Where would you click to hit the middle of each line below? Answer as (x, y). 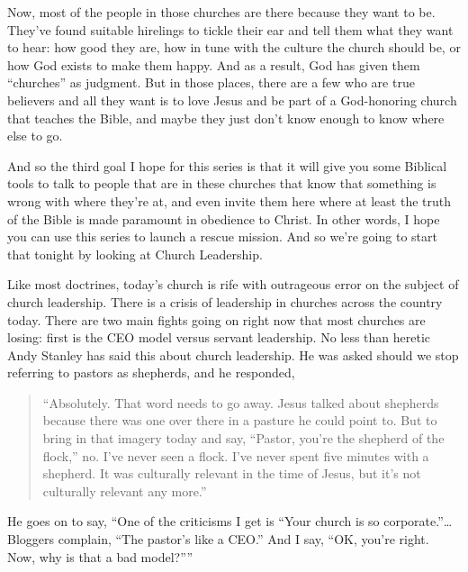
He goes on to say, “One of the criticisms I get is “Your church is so (193, 521)
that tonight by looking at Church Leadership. (135, 254)
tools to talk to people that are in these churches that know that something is (222, 183)
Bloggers (31, 539)
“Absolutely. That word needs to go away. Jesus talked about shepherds (241, 402)
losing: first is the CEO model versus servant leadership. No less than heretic (219, 337)
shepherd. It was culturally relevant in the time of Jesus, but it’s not (232, 473)
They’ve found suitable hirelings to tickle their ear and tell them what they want (230, 29)
